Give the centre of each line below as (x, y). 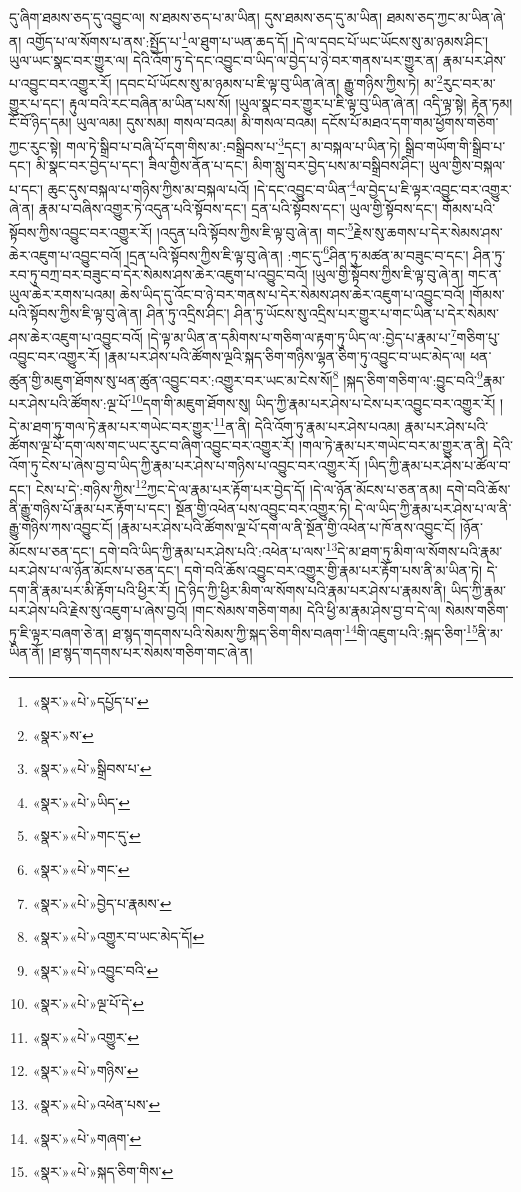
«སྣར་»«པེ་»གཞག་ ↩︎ (87, 1137)
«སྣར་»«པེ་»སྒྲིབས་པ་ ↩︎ (92, 768)
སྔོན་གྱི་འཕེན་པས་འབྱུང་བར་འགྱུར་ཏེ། (263, 507)
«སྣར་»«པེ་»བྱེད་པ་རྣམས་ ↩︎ (102, 902)
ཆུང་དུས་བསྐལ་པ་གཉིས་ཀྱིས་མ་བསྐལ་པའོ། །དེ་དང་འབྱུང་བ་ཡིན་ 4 (201, 187)
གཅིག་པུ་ (478, 336)
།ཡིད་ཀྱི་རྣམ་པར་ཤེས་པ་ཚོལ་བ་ (437, 465)
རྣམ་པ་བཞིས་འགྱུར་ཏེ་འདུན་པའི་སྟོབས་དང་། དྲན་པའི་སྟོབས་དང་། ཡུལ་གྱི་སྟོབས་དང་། (238, 207)
